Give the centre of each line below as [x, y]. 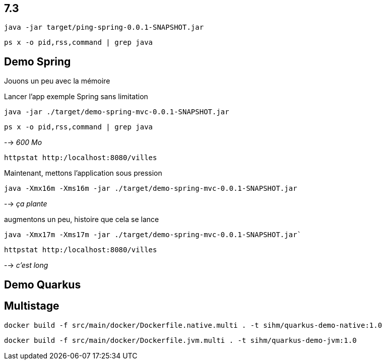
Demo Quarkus [43, 284]
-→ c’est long [26, 265]
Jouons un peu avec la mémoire [57, 81]
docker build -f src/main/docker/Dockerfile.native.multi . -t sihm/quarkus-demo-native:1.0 [193, 325]
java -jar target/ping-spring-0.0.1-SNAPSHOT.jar [104, 27]
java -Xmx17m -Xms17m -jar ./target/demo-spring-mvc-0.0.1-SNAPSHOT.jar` [153, 235]
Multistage [32, 306]
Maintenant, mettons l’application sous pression [83, 173]
